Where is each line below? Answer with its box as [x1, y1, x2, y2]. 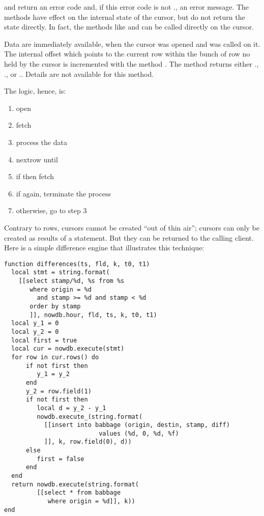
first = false [37, 455, 84, 463]
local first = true [11, 336, 77, 344]
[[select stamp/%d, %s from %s [18, 277, 125, 284]
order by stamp [30, 302, 81, 310]
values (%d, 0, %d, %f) [99, 429, 179, 437]
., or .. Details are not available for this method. [4, 68, 154, 79]
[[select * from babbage [37, 489, 121, 497]
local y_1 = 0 [11, 320, 59, 327]
